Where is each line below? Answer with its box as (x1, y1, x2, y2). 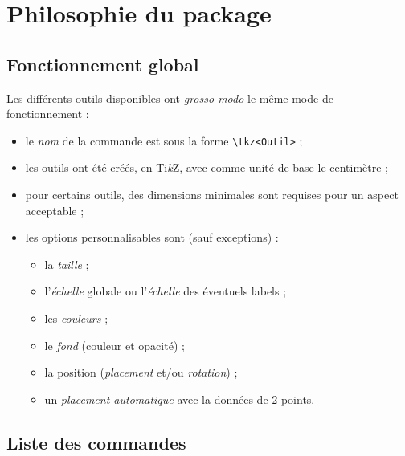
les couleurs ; (44, 309, 108, 326)
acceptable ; (25, 202, 84, 218)
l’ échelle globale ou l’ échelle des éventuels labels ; (44, 283, 287, 299)
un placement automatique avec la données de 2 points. (44, 390, 315, 407)
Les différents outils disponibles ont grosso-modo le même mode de (6, 89, 333, 106)
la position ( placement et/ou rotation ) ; (44, 364, 238, 381)
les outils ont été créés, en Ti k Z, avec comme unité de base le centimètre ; (25, 159, 389, 176)
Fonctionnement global (6, 51, 199, 76)
